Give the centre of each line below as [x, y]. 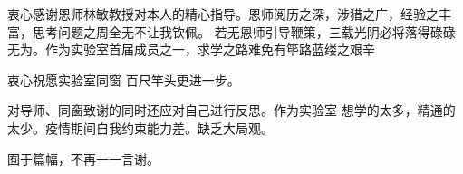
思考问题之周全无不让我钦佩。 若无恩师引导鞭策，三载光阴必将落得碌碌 [244, 31]
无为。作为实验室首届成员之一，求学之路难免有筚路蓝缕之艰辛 [191, 49]
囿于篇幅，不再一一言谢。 [83, 158]
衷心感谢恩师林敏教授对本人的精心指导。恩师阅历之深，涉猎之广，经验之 [223, 14]
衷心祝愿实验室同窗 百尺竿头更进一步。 [124, 79]
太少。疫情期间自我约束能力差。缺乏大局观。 [140, 127]
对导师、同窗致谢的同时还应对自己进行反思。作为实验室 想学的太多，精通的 [231, 110]
